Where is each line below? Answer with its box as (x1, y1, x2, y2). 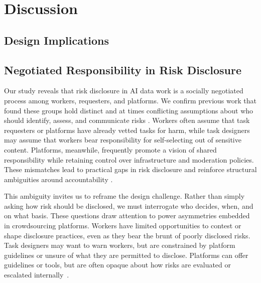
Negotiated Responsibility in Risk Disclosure (4, 62, 241, 77)
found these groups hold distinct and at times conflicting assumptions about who (4, 105, 253, 115)
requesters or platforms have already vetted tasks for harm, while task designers (4, 124, 250, 135)
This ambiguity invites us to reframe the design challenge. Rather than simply (4, 191, 245, 201)
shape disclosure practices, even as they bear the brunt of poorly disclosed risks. (4, 230, 250, 240)
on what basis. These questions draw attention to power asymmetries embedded (4, 210, 250, 221)
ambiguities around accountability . (4, 174, 113, 184)
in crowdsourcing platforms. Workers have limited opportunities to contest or (4, 220, 241, 231)
